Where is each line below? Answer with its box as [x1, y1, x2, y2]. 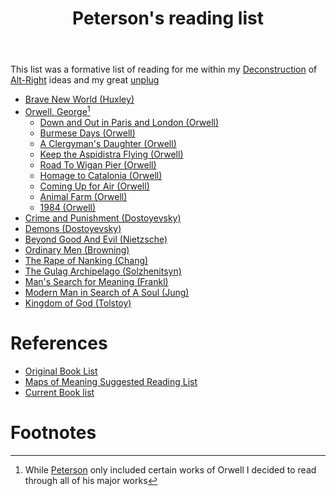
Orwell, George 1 [24, 104, 91, 117]
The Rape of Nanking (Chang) [24, 254, 149, 266]
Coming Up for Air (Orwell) [39, 180, 150, 192]
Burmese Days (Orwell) [39, 127, 136, 139]
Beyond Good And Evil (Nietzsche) [24, 233, 168, 245]
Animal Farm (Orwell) [39, 190, 128, 202]
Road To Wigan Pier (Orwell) [39, 158, 157, 171]
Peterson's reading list [72, 7, 264, 30]
